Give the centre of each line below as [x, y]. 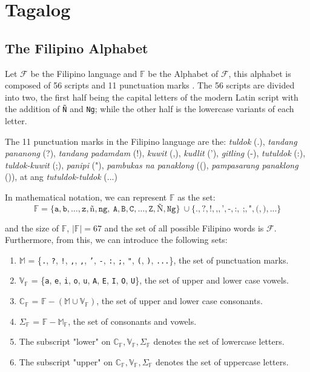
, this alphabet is [260, 73]
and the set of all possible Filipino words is [184, 228]
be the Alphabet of [183, 73]
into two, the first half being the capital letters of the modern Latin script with [152, 97]
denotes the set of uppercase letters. [222, 361]
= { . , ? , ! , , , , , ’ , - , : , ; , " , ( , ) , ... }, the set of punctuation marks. [158, 260]
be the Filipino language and [84, 73]
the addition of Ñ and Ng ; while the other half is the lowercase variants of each [150, 109]
